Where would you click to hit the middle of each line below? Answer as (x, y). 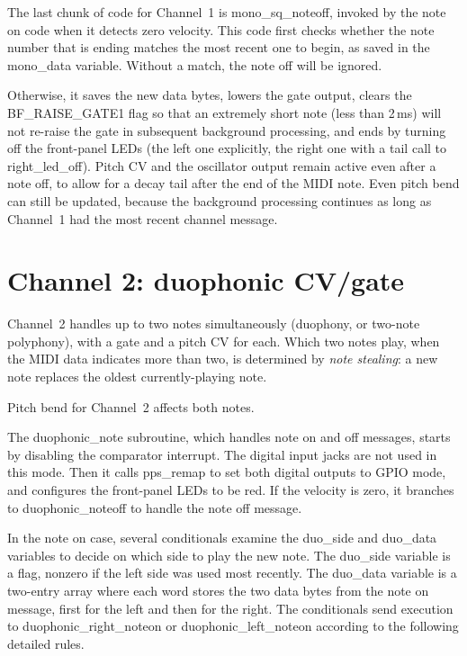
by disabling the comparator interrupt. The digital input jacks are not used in (222, 454)
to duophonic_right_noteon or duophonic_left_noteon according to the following (233, 626)
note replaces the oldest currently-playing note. (137, 377)
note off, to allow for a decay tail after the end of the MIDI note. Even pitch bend (233, 183)
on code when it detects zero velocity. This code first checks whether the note (221, 29)
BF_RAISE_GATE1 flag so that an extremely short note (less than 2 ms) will (225, 112)
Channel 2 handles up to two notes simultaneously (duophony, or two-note (214, 324)
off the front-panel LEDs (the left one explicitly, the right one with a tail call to (227, 148)
